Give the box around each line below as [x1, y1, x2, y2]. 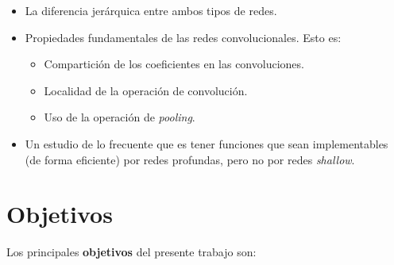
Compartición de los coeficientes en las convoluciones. [44, 56, 304, 72]
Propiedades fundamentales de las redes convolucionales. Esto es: [25, 29, 342, 45]
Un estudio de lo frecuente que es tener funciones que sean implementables [25, 135, 388, 152]
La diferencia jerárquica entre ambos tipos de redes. [25, 2, 277, 18]
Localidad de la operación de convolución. [44, 82, 248, 98]
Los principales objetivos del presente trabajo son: [6, 244, 257, 260]
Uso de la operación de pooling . [44, 109, 195, 125]
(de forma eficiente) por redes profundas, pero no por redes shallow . [25, 151, 355, 167]
